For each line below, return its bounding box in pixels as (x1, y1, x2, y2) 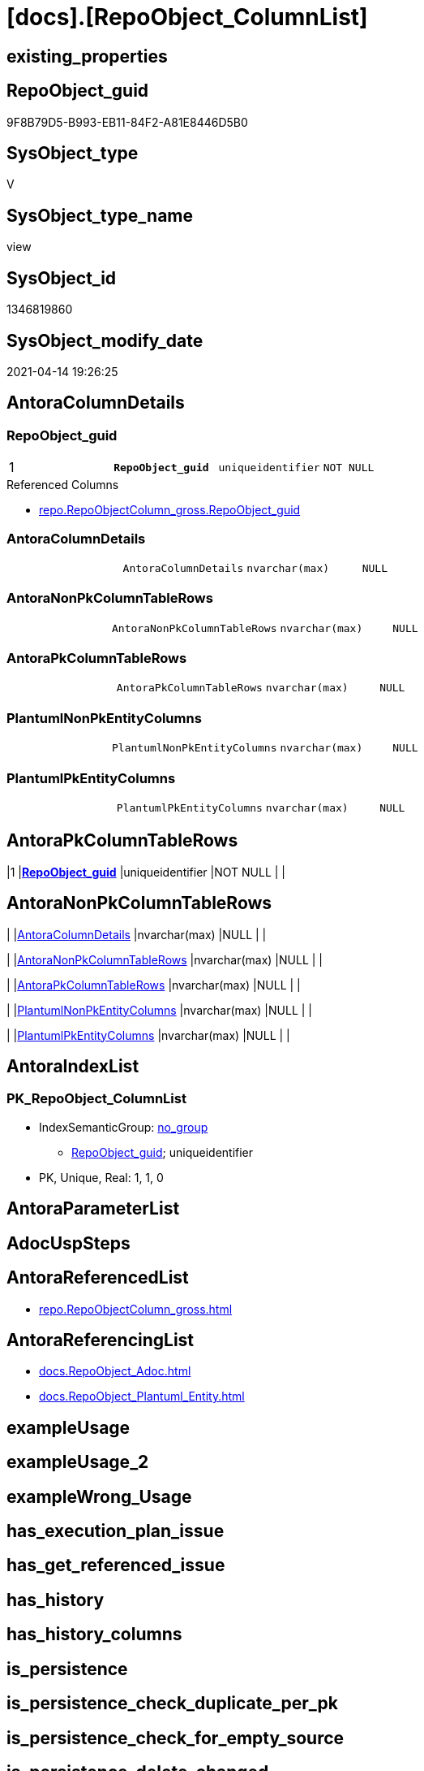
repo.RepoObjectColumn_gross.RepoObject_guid (39, 503, 301, 517)
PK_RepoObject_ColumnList (6, 1090, 186, 1107)
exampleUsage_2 (6, 1452, 149, 1473)
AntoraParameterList (6, 1198, 180, 1219)
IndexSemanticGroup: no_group (39, 1119, 208, 1134)
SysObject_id (6, 267, 117, 288)
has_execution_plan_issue (6, 1521, 225, 1542)
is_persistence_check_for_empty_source (6, 1727, 345, 1748)
